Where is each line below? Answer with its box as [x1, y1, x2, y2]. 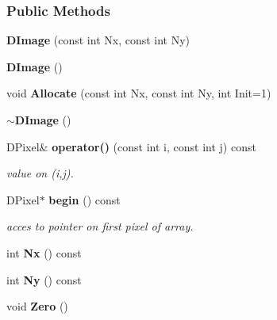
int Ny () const [6, 271, 82, 288]
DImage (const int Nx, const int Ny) [6, 32, 190, 48]
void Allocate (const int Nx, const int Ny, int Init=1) [6, 85, 271, 101]
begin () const [48, 191, 121, 208]
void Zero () [6, 298, 68, 314]
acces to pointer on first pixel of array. [6, 218, 194, 234]
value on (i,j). [6, 165, 74, 181]
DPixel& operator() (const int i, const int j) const [6, 138, 256, 154]
